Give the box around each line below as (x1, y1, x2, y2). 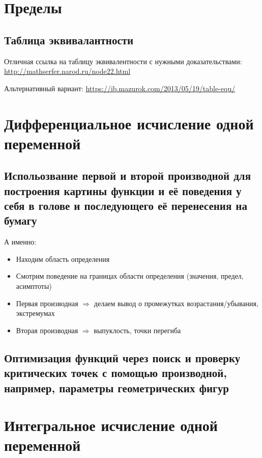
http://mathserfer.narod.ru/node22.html (4, 66, 131, 76)
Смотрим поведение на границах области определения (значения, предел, (16, 271, 244, 281)
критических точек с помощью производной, (4, 365, 227, 381)
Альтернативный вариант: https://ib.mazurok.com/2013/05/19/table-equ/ (4, 83, 236, 93)
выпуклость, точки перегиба (94, 325, 181, 335)
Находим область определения (16, 253, 110, 264)
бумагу (4, 212, 37, 228)
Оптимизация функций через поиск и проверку (4, 349, 241, 365)
